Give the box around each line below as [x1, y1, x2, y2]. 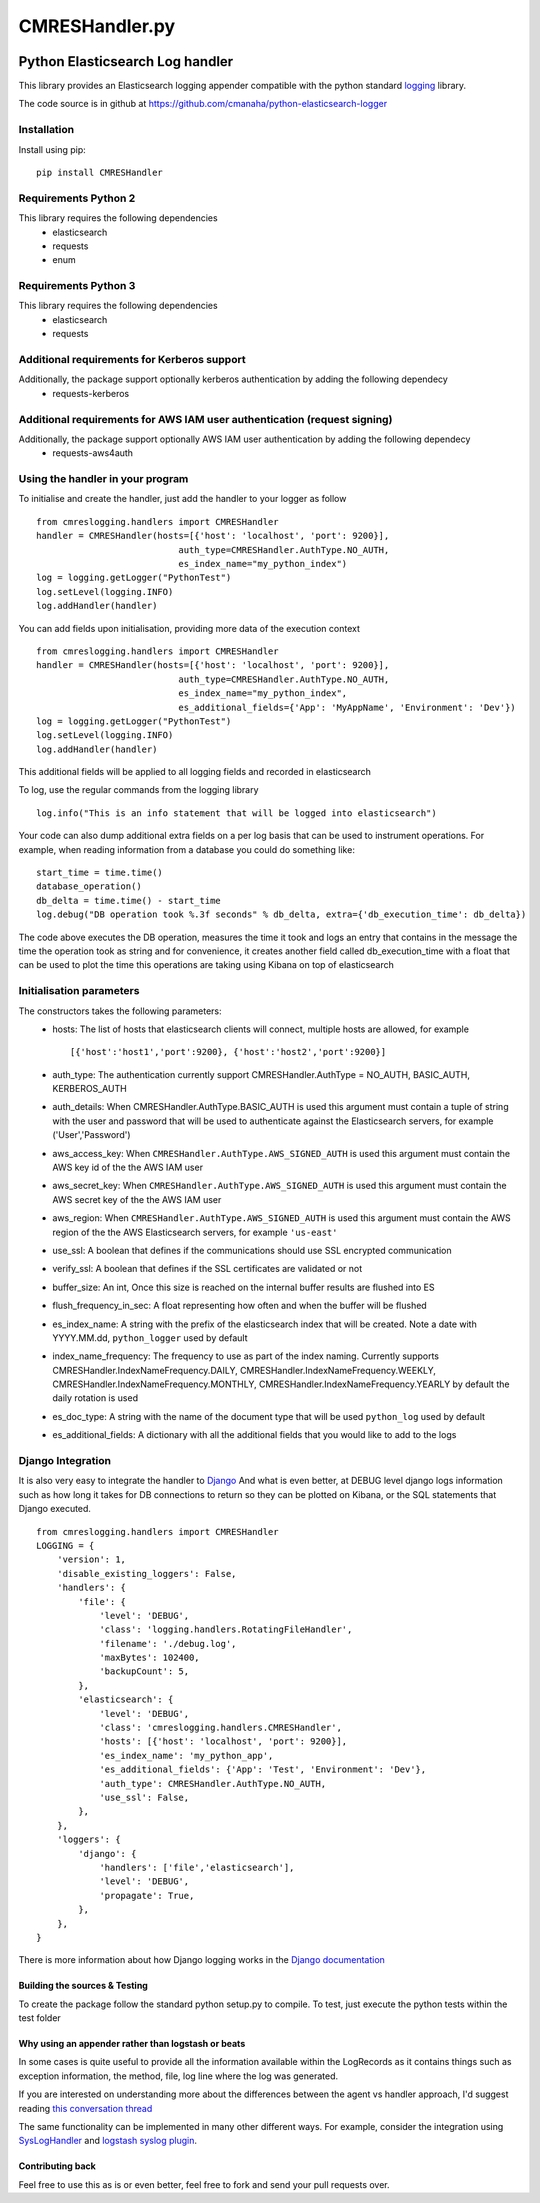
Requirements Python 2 [18, 191, 136, 205]
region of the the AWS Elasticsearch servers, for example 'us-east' [52, 1226, 338, 1238]
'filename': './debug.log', [99, 1638, 237, 1649]
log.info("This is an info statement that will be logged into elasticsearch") [36, 807, 437, 819]
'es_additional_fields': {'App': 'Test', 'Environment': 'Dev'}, [99, 1764, 427, 1775]
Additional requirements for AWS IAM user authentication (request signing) [18, 412, 393, 426]
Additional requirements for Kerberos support [18, 352, 246, 366]
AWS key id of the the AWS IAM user [52, 1161, 204, 1174]
